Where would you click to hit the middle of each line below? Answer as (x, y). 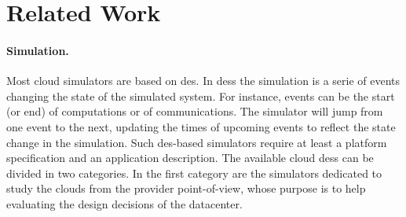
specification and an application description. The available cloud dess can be (190, 158)
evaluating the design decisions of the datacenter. (124, 203)
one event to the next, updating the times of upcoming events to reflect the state (201, 126)
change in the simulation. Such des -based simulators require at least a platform (197, 142)
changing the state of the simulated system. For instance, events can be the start (201, 96)
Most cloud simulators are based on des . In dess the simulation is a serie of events (203, 81)
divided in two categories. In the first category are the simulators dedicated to (194, 173)
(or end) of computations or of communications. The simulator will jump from (195, 111)
